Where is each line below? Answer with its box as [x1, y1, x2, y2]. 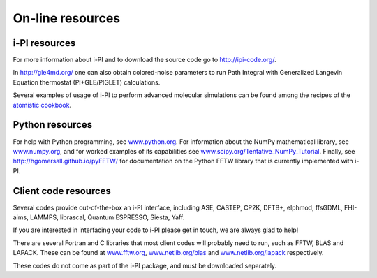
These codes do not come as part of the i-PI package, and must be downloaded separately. [13, 261, 277, 270]
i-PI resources [13, 37, 76, 49]
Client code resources [13, 185, 112, 197]
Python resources [13, 119, 93, 131]
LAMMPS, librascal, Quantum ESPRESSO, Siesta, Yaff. [29, 213, 185, 221]
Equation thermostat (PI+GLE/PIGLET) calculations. [13, 78, 161, 87]
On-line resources [13, 10, 121, 26]
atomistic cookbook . [13, 101, 72, 109]
